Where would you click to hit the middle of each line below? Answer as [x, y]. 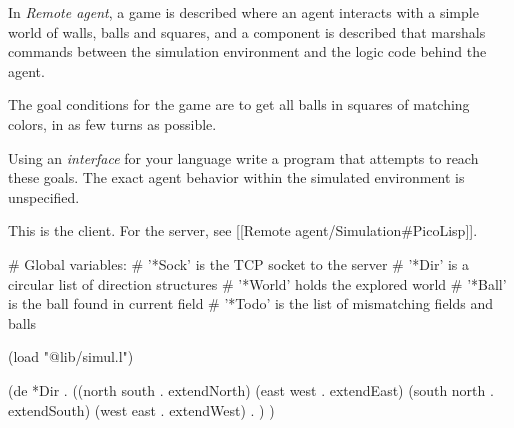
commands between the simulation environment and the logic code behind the [247, 51]
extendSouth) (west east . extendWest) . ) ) [141, 409]
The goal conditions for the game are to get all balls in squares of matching [239, 104]
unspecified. [44, 196]
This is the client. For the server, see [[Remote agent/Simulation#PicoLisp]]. [243, 230]
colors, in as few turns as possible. [112, 123]
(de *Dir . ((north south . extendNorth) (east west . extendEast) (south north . [251, 389]
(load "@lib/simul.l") [71, 356]
